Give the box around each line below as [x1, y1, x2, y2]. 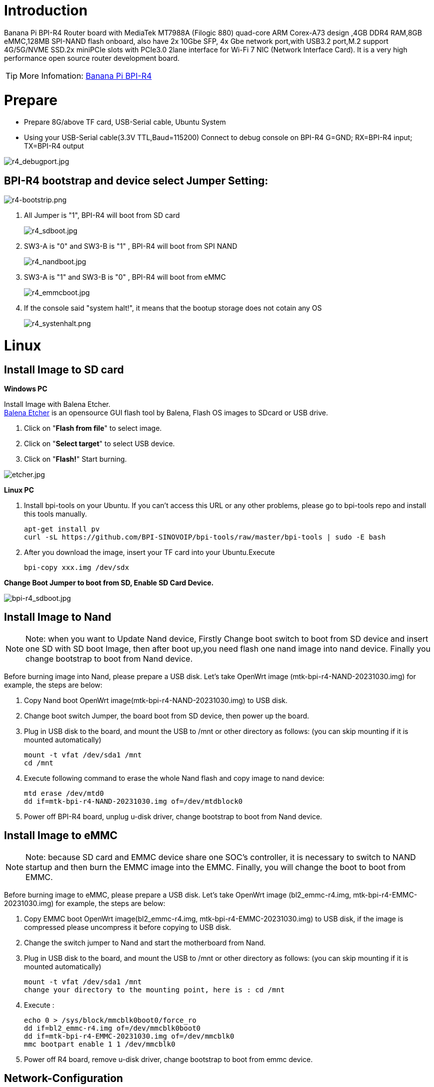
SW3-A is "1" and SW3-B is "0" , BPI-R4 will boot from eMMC [24, 273, 226, 282]
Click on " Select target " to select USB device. [24, 439, 175, 448]
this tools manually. [24, 510, 87, 519]
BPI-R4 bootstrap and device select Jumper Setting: [4, 174, 268, 187]
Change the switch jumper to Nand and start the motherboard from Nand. [24, 938, 266, 947]
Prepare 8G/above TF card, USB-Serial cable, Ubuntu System [24, 118, 226, 127]
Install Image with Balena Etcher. [4, 400, 111, 409]
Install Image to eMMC [4, 829, 118, 842]
